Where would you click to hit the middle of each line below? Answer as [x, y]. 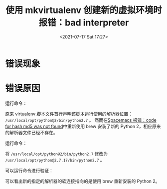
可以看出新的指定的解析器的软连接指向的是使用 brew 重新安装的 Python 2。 [83, 181]
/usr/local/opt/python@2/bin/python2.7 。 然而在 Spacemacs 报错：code [81, 120]
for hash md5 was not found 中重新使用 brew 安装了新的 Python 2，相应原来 [83, 126]
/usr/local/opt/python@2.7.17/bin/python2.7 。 [55, 160]
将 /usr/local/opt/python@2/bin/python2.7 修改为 [57, 154]
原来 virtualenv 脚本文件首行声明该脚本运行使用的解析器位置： [69, 114]
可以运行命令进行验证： [29, 171]
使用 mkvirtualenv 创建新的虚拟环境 [80, 10]
